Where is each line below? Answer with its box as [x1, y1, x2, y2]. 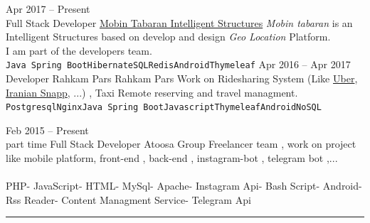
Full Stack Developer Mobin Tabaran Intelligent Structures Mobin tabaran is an [6, 15, 353, 30]
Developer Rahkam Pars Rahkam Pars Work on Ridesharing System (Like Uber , [6, 71, 358, 86]
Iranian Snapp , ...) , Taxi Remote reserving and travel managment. [6, 85, 298, 99]
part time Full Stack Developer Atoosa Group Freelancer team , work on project [6, 136, 356, 151]
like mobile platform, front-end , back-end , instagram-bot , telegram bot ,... [6, 151, 338, 165]
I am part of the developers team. [6, 43, 152, 58]
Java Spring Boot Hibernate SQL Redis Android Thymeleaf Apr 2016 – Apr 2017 [6, 57, 351, 72]
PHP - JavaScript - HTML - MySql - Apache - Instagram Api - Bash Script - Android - [6, 178, 362, 193]
